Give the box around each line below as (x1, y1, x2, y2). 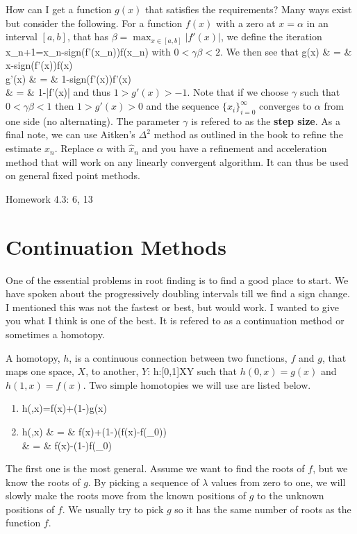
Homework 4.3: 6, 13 (6, 191, 93, 206)
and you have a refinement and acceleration (142, 141, 327, 156)
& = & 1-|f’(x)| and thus (6, 85, 110, 99)
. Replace (54, 141, 94, 156)
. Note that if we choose (187, 85, 289, 99)
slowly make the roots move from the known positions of (6, 488, 247, 503)
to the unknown (257, 488, 324, 503)
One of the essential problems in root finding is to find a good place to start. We (6, 272, 349, 287)
